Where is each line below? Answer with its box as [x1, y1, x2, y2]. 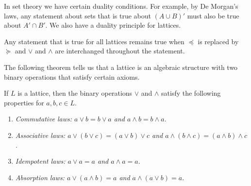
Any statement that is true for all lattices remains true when [4, 36, 184, 46]
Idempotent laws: [15, 156, 66, 166]
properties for [4, 97, 44, 107]
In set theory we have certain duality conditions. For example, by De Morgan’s [4, 1, 238, 11]
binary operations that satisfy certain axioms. [4, 71, 140, 82]
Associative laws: [15, 130, 66, 140]
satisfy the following [161, 88, 221, 98]
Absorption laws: [15, 172, 65, 182]
